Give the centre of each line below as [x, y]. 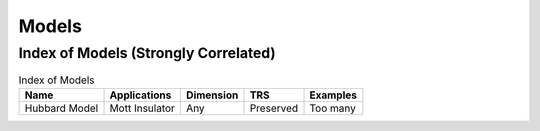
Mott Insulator [142, 108]
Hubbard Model [61, 108]
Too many [333, 108]
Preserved [274, 108]
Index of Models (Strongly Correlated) [147, 53]
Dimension [212, 95]
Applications [140, 95]
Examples [333, 95]
